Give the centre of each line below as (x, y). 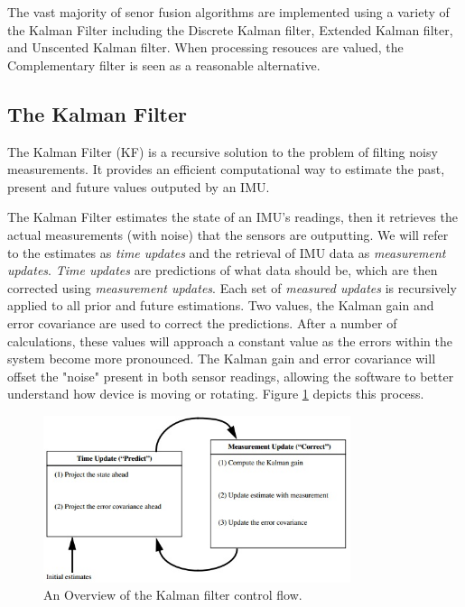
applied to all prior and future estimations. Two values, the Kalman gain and (221, 305)
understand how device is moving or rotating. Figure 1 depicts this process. (216, 394)
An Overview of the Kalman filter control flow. (173, 595)
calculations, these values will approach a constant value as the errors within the (230, 340)
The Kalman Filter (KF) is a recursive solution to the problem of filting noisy (223, 151)
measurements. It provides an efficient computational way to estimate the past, (226, 169)
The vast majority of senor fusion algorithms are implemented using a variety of (228, 12)
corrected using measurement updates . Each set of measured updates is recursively (232, 287)
